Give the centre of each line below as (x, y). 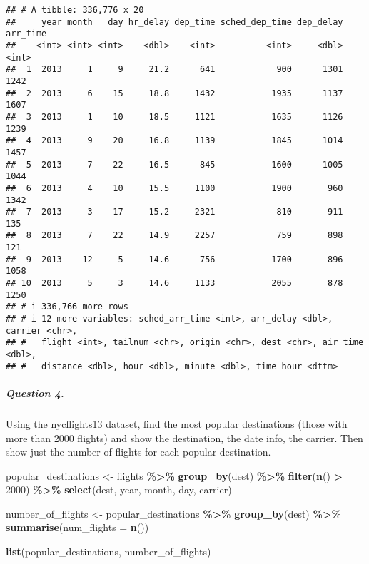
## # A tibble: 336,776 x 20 (75, 10)
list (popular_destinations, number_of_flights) (108, 552)
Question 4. (35, 393)
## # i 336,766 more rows (67, 307)
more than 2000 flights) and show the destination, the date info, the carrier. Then (184, 437)
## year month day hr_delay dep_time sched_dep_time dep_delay (175, 22)
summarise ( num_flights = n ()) (77, 527)
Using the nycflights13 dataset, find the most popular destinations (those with (177, 423)
